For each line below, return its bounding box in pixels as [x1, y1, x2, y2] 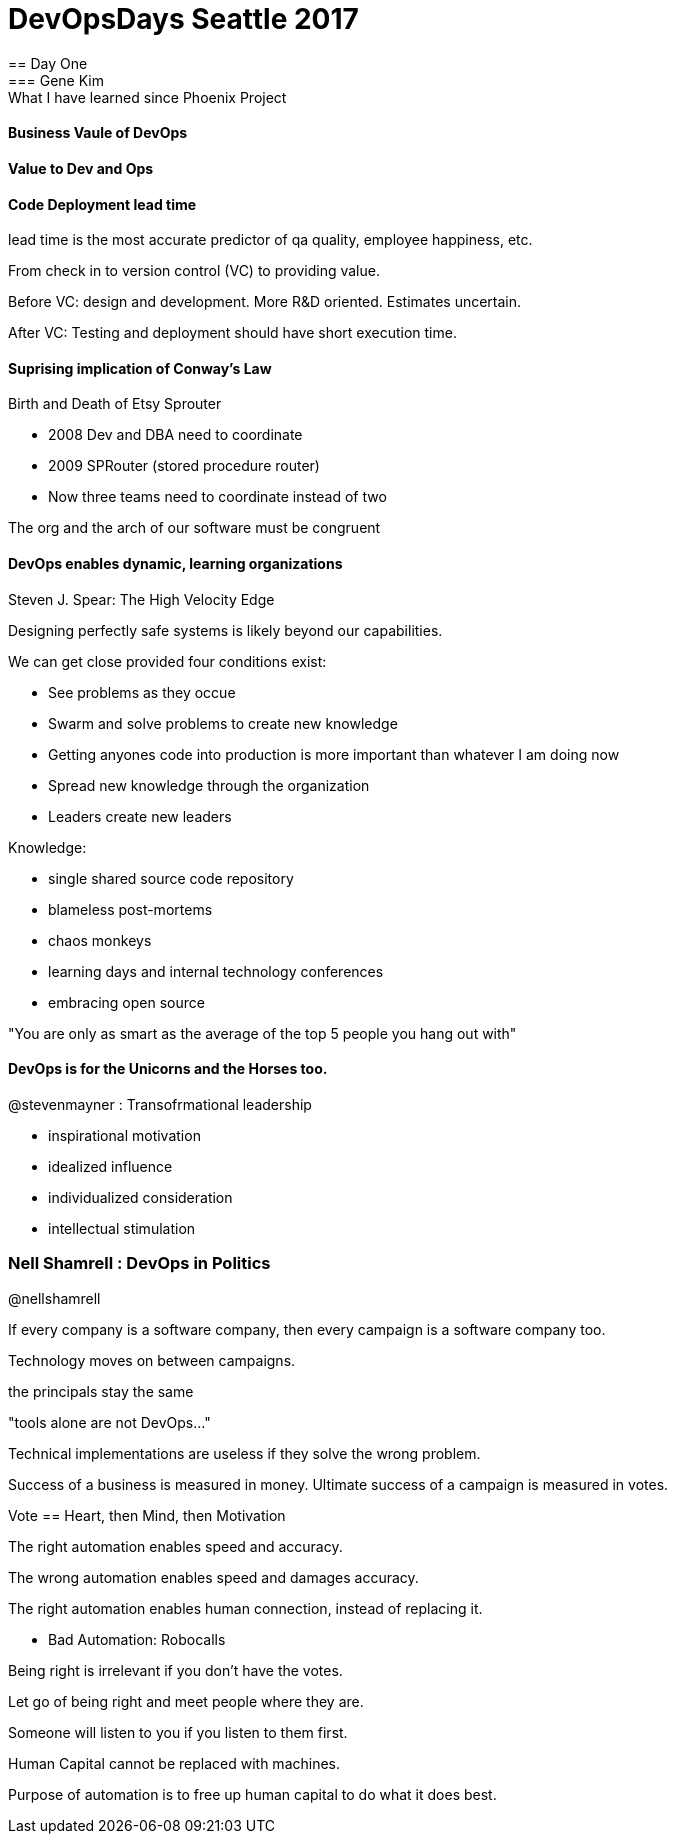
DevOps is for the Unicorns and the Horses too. [8, 1060, 328, 1078]
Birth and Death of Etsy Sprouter [8, 395, 222, 413]
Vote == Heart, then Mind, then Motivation [8, 1506, 286, 1524]
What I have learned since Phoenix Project [8, 88, 287, 106]
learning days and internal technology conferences [48, 962, 384, 980]
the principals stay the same [8, 1382, 194, 1400]
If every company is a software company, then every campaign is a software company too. [8, 1320, 606, 1338]
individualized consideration [48, 1188, 233, 1206]
